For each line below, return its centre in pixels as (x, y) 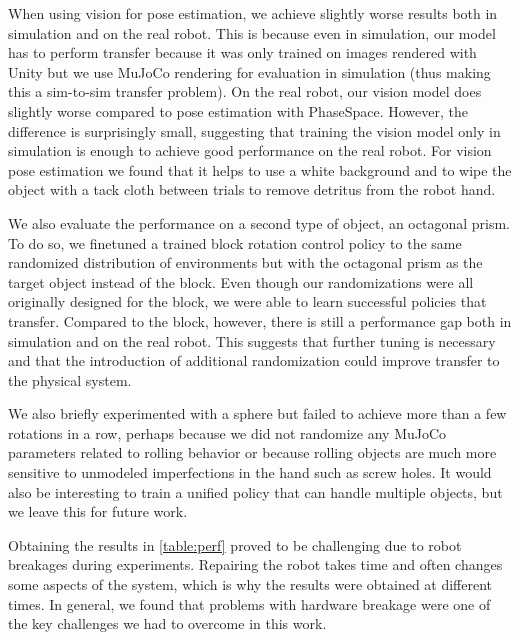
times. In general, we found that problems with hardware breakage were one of (249, 603)
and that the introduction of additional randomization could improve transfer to (254, 360)
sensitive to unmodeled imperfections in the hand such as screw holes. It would (250, 472)
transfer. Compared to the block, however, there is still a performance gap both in (260, 320)
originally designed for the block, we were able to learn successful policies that (247, 301)
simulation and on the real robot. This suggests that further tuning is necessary (252, 340)
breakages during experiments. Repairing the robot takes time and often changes (255, 564)
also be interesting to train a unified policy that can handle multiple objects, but (255, 491)
